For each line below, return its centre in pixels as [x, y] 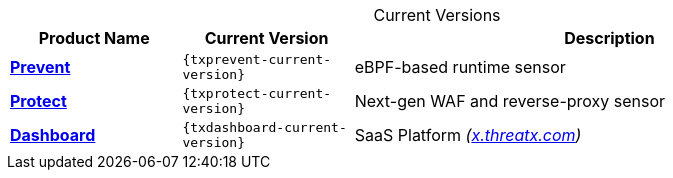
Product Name [94, 38]
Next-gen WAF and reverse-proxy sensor [510, 101]
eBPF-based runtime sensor [460, 67]
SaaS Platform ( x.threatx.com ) [468, 135]
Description [609, 38]
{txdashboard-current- [264, 127]
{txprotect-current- [257, 93]
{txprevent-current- [257, 59]
